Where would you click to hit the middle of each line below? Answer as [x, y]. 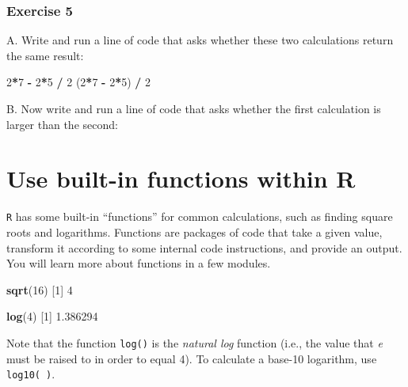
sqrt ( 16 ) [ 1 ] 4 [40, 289]
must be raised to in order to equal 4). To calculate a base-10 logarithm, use [192, 358]
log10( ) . [31, 374]
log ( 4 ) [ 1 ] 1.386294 [52, 316]
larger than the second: [62, 124]
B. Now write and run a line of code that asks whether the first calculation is [194, 108]
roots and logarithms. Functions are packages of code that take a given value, [194, 231]
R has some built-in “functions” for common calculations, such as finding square [200, 216]
